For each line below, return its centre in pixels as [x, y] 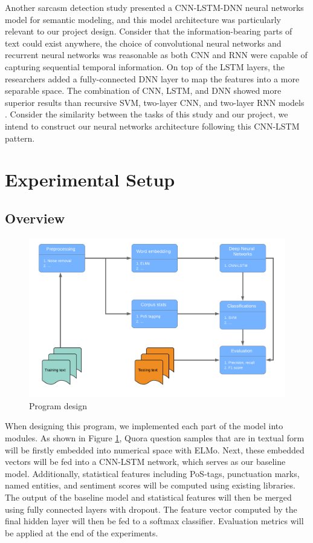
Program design [58, 405]
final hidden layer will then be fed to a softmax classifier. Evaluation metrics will [154, 521]
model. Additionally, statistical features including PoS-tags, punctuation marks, [152, 473]
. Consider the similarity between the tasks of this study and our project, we [147, 114]
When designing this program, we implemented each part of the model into [144, 426]
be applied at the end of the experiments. [82, 532]
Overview [35, 218]
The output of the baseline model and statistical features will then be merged [148, 497]
